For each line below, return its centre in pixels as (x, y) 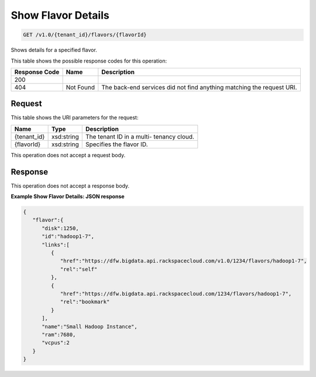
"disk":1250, (60, 228)
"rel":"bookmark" (85, 302)
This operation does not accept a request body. (68, 155)
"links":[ (56, 245)
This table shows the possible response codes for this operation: (89, 61)
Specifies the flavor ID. (117, 144)
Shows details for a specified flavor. (54, 50)
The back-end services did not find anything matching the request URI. (199, 87)
